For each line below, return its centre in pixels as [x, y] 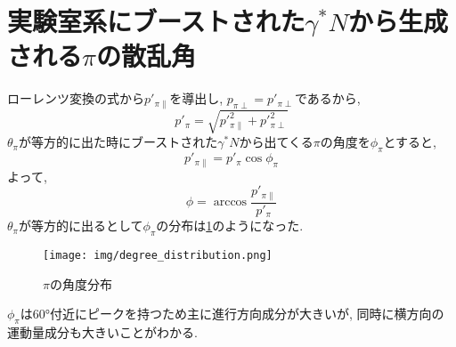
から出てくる [276, 142]
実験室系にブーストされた [156, 21]
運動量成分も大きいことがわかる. [102, 331]
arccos [230, 202]
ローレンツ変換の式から [76, 98]
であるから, [327, 98]
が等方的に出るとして [81, 226]
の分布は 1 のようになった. [230, 226]
